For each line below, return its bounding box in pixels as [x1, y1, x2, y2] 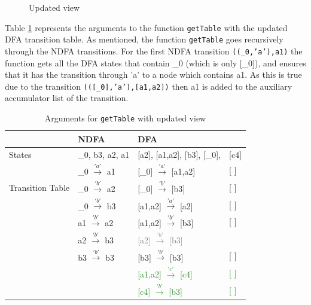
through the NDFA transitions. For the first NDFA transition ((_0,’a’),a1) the [5, 44, 303, 57]
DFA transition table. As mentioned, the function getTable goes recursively [5, 33, 283, 45]
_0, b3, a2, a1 [78, 148, 130, 160]
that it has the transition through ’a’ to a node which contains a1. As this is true [5, 68, 302, 81]
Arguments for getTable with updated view [44, 112, 206, 124]
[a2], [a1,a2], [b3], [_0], [138, 148, 221, 160]
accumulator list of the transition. [5, 91, 129, 104]
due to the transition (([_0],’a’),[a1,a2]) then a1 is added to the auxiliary [5, 80, 292, 92]
